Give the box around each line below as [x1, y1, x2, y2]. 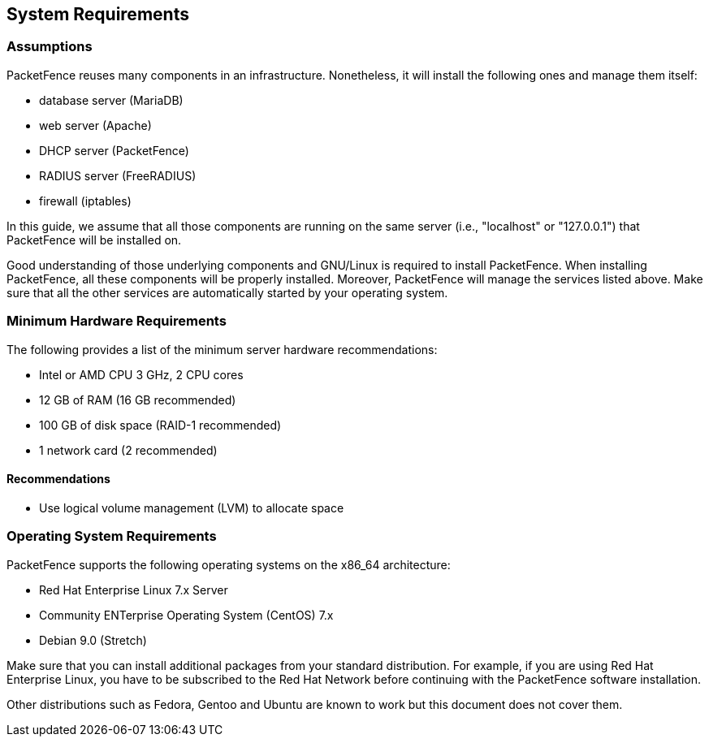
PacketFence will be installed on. [6, 232, 182, 247]
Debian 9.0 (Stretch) [39, 633, 147, 647]
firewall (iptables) [39, 193, 132, 208]
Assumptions [6, 38, 93, 55]
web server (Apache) [39, 118, 152, 132]
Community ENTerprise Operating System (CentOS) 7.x [39, 607, 334, 622]
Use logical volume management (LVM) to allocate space [39, 500, 344, 515]
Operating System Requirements [6, 528, 217, 545]
